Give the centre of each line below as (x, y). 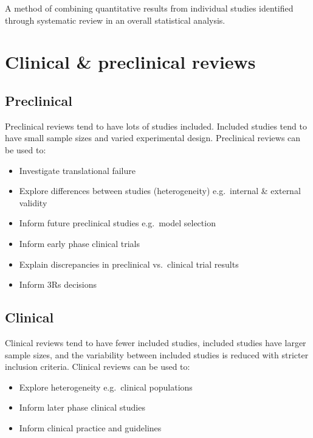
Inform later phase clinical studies (82, 407)
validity (33, 202)
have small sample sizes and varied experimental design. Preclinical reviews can (153, 138)
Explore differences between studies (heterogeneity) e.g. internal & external (160, 191)
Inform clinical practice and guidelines (90, 427)
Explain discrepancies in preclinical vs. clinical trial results (129, 264)
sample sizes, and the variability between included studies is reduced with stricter (157, 354)
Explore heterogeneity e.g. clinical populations (106, 387)
